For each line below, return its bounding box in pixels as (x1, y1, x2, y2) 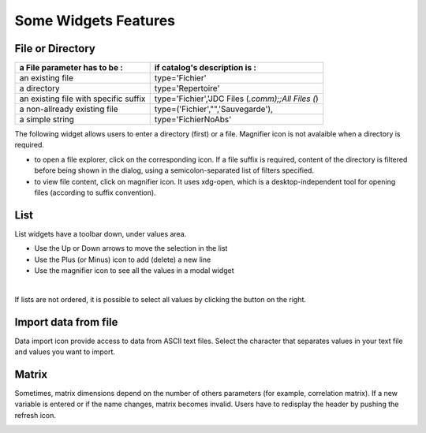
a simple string (19, 114, 75, 125)
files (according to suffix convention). (34, 188, 157, 197)
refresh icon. (14, 410, 57, 420)
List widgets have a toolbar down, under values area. (14, 229, 187, 238)
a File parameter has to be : (19, 62, 124, 73)
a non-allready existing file (19, 103, 118, 114)
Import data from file (14, 315, 118, 329)
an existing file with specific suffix (19, 93, 146, 104)
